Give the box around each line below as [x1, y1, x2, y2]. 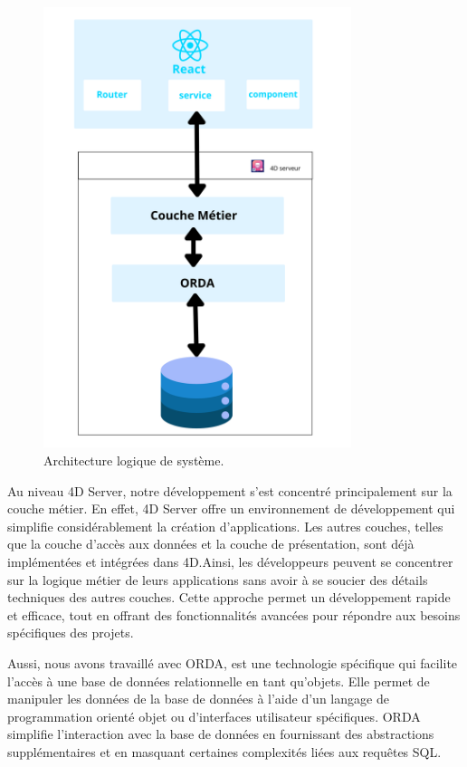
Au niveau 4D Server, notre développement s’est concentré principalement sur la [7, 481, 453, 500]
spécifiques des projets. [7, 623, 134, 642]
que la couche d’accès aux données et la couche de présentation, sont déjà [7, 534, 415, 553]
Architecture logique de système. [43, 451, 224, 470]
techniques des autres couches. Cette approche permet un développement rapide [7, 588, 451, 607]
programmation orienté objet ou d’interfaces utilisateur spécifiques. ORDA [7, 706, 421, 725]
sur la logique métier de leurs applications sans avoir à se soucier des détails [7, 570, 428, 589]
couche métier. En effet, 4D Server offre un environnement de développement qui [7, 499, 455, 518]
